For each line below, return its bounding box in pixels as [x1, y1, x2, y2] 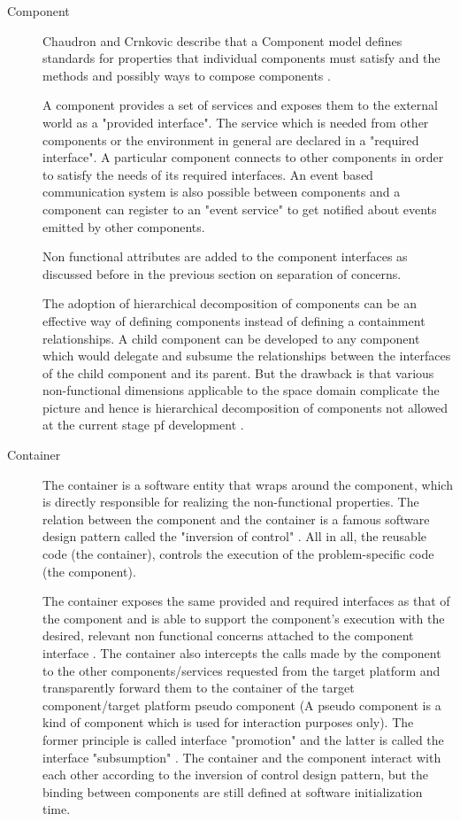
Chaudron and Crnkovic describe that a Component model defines [42, 31, 402, 50]
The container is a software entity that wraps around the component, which [42, 475, 453, 493]
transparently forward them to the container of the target [42, 678, 355, 697]
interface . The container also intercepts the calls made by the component [42, 644, 441, 662]
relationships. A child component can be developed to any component [42, 329, 420, 347]
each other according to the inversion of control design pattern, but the [42, 765, 428, 784]
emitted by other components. [42, 217, 205, 236]
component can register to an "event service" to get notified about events [42, 199, 437, 218]
